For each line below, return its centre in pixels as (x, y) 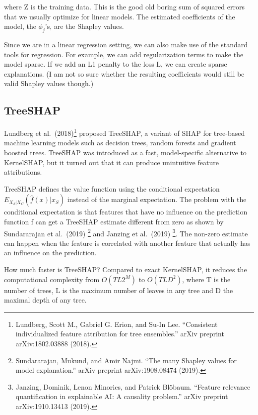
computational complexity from (52, 279)
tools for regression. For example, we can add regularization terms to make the (124, 54)
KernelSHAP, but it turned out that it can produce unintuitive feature (111, 162)
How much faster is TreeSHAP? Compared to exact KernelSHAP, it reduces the (126, 269)
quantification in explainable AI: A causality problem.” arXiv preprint (122, 396)
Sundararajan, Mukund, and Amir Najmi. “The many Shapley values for (126, 360)
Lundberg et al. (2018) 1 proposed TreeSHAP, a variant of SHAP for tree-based (125, 132)
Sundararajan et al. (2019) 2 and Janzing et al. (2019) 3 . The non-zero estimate (126, 232)
